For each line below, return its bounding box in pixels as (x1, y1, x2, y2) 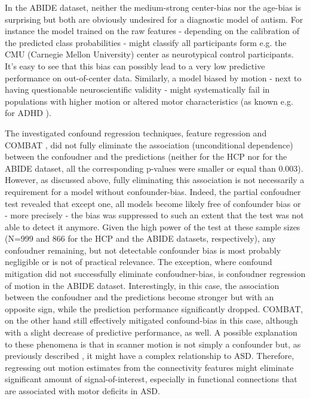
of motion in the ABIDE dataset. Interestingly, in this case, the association (5, 279, 280, 291)
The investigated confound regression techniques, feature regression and (5, 126, 267, 139)
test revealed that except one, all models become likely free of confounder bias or (5, 197, 301, 209)
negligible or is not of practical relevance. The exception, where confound (5, 255, 272, 268)
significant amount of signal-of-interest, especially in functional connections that (5, 373, 297, 385)
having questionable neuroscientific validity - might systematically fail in (5, 83, 270, 96)
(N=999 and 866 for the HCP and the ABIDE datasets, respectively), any (5, 232, 276, 245)
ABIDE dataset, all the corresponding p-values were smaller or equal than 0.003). (5, 162, 303, 174)
